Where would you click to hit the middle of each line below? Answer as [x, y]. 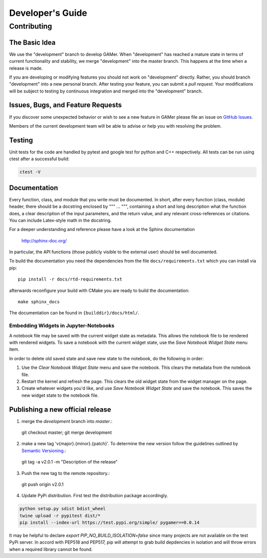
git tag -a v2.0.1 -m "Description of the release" [70, 462]
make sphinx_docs [39, 302]
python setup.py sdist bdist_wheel [63, 509]
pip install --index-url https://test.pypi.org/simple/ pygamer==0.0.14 [110, 523]
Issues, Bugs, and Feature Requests [66, 105]
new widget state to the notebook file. [60, 395]
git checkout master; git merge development [67, 432]
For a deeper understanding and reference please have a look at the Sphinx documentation [102, 230]
